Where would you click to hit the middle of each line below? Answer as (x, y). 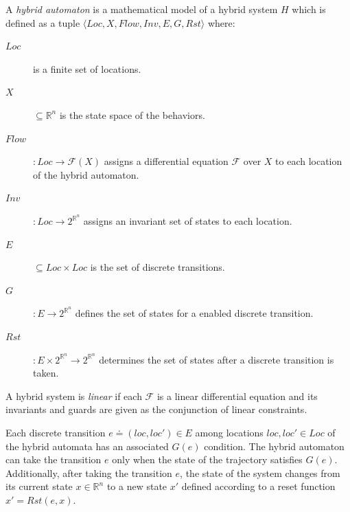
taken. (46, 373)
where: (221, 22)
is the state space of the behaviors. (132, 114)
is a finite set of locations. (87, 68)
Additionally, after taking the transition (89, 472)
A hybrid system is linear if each (74, 396)
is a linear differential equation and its (237, 396)
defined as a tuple (43, 22)
